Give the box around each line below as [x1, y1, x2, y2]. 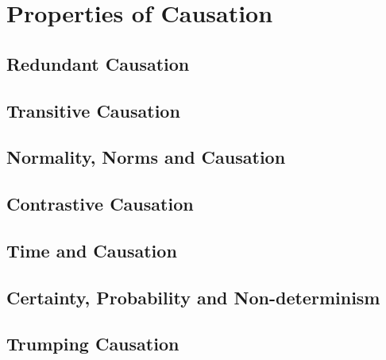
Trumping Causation [6, 331, 179, 356]
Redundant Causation [6, 51, 190, 75]
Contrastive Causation [6, 192, 194, 216]
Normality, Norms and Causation [6, 145, 286, 169]
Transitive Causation [6, 98, 180, 122]
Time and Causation [6, 238, 177, 262]
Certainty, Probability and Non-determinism [6, 285, 380, 309]
